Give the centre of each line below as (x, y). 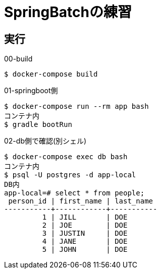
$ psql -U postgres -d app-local (70, 175)
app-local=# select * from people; (74, 193)
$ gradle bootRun (38, 125)
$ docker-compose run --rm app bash (76, 107)
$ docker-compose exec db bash (66, 157)
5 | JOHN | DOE (85, 250)
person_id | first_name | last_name (81, 201)
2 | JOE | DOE (85, 225)
